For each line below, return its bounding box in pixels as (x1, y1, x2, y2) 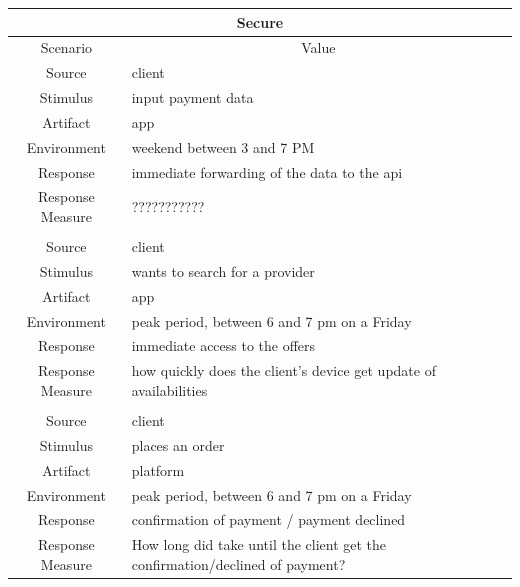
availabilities (131, 379, 208, 400)
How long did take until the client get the (131, 534, 387, 555)
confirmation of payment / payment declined (131, 509, 406, 530)
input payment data (131, 87, 254, 108)
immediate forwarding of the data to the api (131, 161, 403, 182)
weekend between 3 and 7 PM (131, 136, 315, 157)
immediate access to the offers (131, 335, 316, 356)
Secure (236, 11, 284, 32)
